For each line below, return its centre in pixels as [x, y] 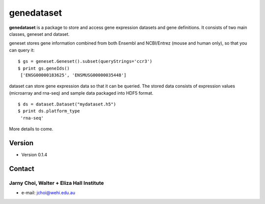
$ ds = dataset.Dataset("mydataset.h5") [67, 104]
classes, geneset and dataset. [39, 34]
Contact [22, 168]
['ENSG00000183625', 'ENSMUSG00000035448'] [74, 75]
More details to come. [31, 129]
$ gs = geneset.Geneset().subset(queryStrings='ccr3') [85, 62]
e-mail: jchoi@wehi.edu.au [48, 193]
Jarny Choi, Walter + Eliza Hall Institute [56, 183]
